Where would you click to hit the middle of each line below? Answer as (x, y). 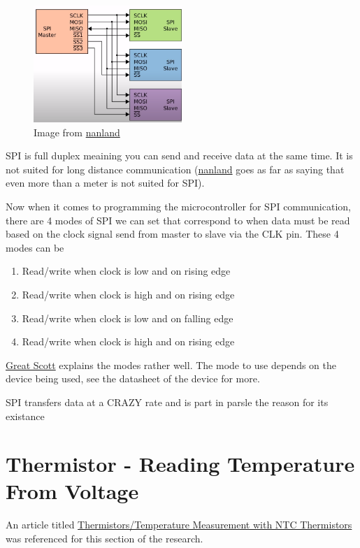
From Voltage (72, 491)
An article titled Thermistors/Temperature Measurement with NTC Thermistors (179, 525)
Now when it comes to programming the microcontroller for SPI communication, (178, 206)
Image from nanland (77, 132)
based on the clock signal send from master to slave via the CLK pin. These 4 (172, 234)
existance (25, 416)
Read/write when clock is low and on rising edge (126, 271)
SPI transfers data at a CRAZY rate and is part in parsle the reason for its (167, 402)
